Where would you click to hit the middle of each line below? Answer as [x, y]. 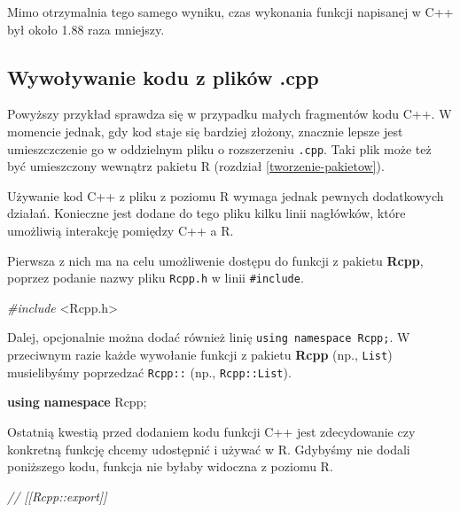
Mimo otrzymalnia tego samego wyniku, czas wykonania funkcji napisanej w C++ [230, 12]
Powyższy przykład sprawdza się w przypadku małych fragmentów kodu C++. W [230, 114]
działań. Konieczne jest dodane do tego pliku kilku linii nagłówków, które [207, 213]
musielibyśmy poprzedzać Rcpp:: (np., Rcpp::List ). [149, 372]
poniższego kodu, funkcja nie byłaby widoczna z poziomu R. [170, 466]
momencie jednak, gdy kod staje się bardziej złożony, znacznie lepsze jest [205, 131]
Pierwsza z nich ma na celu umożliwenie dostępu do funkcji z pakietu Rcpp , [215, 260]
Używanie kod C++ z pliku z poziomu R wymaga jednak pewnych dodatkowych [226, 195]
